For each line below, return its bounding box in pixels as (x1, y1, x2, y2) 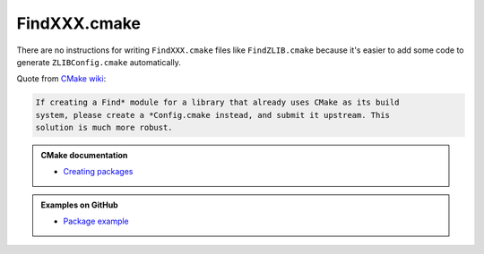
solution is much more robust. (35, 123, 174, 133)
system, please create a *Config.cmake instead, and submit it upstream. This (35, 110, 390, 120)
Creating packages (63, 166, 134, 177)
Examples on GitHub (40, 199, 118, 210)
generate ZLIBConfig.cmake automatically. (16, 56, 181, 67)
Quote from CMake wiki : (16, 73, 107, 84)
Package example (63, 216, 129, 227)
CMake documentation (40, 150, 128, 161)
